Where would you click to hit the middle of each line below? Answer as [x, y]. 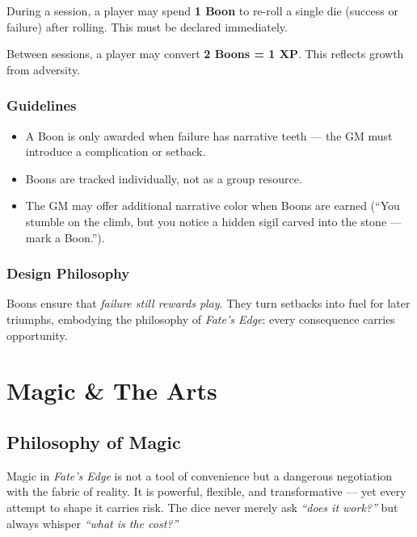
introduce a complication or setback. [116, 151]
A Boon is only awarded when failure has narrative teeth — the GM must [209, 135]
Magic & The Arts [112, 390]
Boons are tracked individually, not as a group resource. [164, 178]
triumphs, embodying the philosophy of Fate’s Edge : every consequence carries [201, 319]
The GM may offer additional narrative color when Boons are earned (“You [213, 206]
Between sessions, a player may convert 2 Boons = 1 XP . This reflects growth [205, 54]
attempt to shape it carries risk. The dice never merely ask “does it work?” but [202, 507]
